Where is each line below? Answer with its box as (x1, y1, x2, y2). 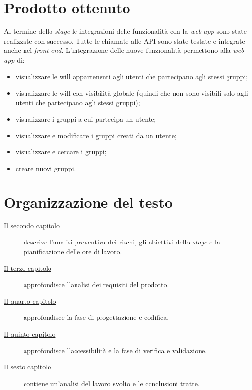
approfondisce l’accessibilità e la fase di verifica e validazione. (24, 345, 207, 355)
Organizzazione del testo (4, 192, 173, 212)
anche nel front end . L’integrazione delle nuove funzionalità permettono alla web (4, 45, 244, 55)
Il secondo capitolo (4, 220, 60, 230)
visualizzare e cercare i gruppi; (15, 146, 107, 157)
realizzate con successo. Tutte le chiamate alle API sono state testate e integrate (4, 35, 245, 46)
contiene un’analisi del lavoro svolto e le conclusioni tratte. (24, 378, 200, 388)
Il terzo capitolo (4, 263, 51, 273)
